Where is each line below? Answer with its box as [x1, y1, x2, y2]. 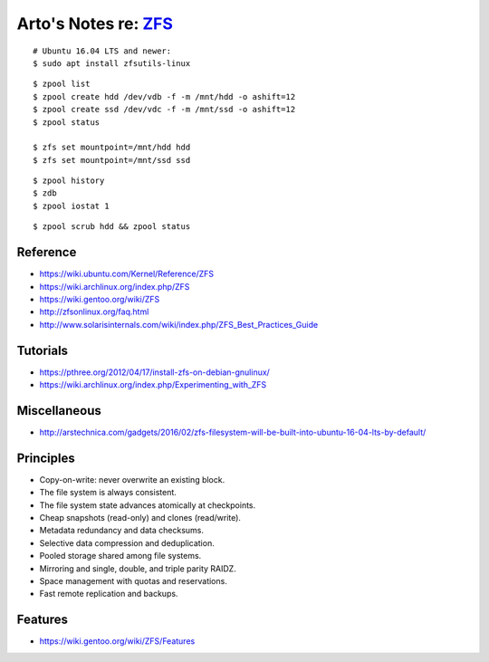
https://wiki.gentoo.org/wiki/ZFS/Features [39, 636, 196, 647]
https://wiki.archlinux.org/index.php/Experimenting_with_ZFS [39, 379, 267, 389]
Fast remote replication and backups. [39, 589, 178, 600]
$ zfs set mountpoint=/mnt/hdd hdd [33, 142, 191, 153]
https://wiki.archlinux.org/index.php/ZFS [39, 281, 190, 292]
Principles [16, 450, 76, 465]
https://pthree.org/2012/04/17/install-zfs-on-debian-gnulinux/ [39, 367, 271, 378]
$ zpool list [33, 79, 91, 90]
